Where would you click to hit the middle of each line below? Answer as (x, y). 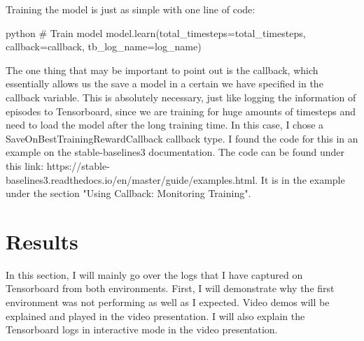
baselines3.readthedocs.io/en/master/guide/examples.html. (132, 179)
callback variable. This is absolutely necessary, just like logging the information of (181, 97)
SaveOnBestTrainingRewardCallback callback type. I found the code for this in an (182, 138)
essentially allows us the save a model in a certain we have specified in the (164, 84)
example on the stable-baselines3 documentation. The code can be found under (175, 152)
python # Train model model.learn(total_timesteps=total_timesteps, (156, 32)
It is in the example (303, 179)
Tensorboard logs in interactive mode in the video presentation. (142, 329)
